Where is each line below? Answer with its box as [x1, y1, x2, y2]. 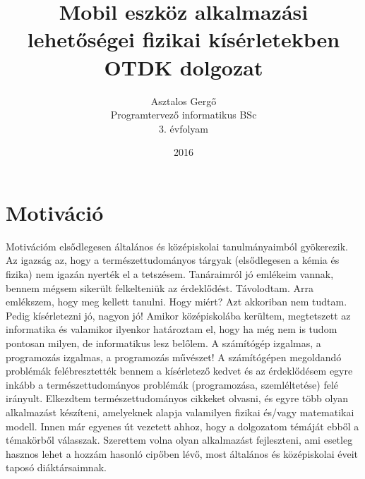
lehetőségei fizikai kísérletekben [27, 25, 340, 54]
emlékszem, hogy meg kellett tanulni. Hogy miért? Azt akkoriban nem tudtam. [6, 294, 347, 309]
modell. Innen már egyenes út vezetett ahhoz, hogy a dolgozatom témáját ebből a [6, 418, 359, 433]
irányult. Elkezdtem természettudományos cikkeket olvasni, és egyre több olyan [6, 391, 349, 406]
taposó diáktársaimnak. [6, 460, 107, 475]
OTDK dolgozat [104, 52, 263, 81]
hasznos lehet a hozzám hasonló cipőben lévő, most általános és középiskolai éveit [6, 446, 359, 461]
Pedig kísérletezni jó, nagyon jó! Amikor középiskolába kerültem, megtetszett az [6, 308, 351, 322]
